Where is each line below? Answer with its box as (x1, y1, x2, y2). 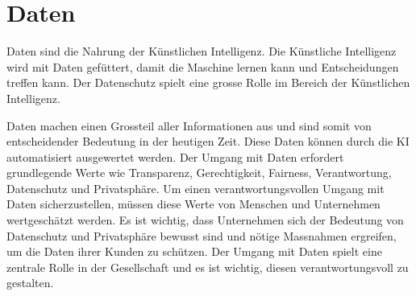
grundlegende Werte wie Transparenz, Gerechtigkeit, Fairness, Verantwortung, (6, 164, 392, 181)
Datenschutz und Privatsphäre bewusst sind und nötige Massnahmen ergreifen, (6, 227, 397, 244)
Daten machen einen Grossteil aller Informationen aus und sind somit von (6, 117, 372, 134)
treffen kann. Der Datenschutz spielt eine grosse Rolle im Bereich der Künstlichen (6, 74, 410, 91)
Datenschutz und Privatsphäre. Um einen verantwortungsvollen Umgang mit (6, 179, 385, 196)
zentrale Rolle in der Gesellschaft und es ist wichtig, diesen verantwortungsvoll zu (6, 258, 409, 275)
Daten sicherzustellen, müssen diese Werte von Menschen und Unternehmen (6, 195, 381, 212)
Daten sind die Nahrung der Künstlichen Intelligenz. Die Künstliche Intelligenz (6, 43, 397, 60)
